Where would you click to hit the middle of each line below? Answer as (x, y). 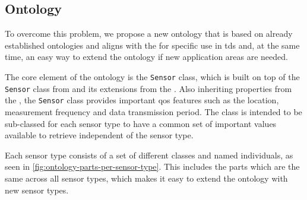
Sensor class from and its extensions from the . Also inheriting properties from (148, 88)
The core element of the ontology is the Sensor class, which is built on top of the (152, 76)
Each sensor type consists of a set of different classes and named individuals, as (149, 155)
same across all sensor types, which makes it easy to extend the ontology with (146, 178)
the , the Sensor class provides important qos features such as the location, (142, 100)
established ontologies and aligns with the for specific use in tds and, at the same (152, 45)
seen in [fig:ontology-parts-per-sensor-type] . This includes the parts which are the (152, 166)
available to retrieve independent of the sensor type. (99, 135)
